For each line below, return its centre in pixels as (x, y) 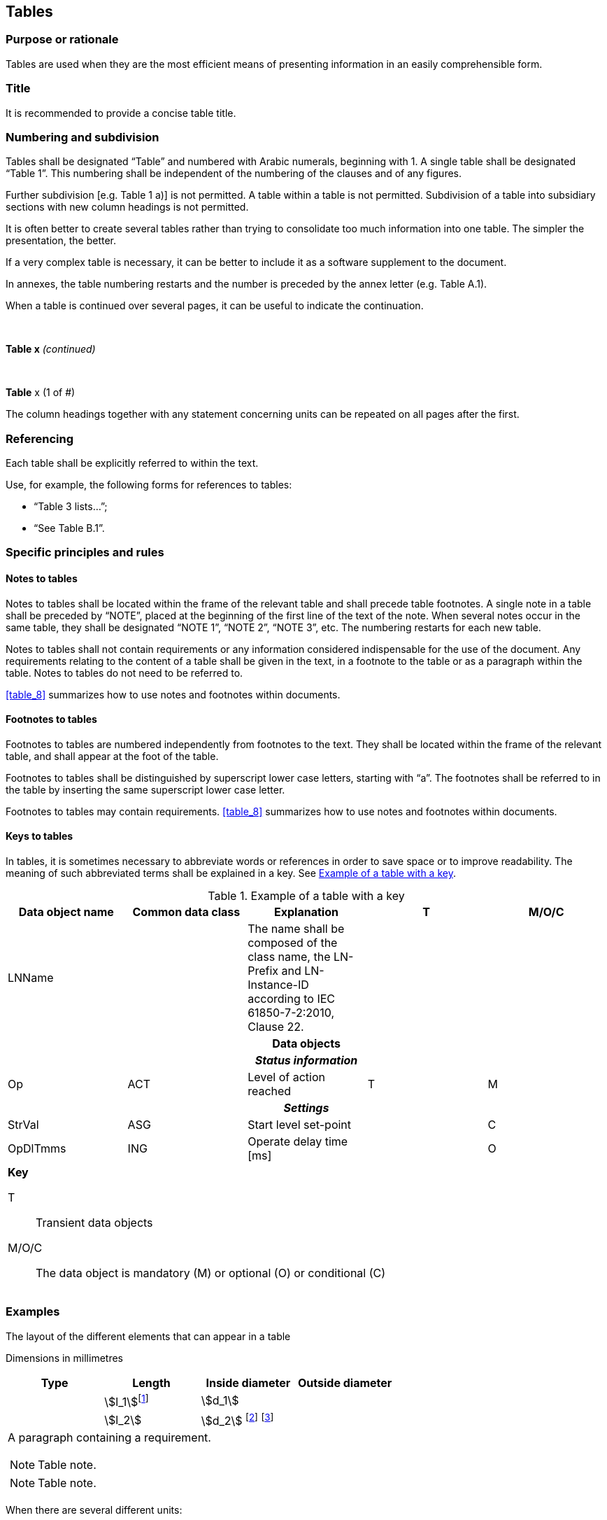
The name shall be (296, 929)
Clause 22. (276, 1027)
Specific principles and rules (85, 553)
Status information (306, 1061)
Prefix (263, 971)
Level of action (286, 1077)
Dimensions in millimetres (64, 1358)
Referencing (40, 438)
